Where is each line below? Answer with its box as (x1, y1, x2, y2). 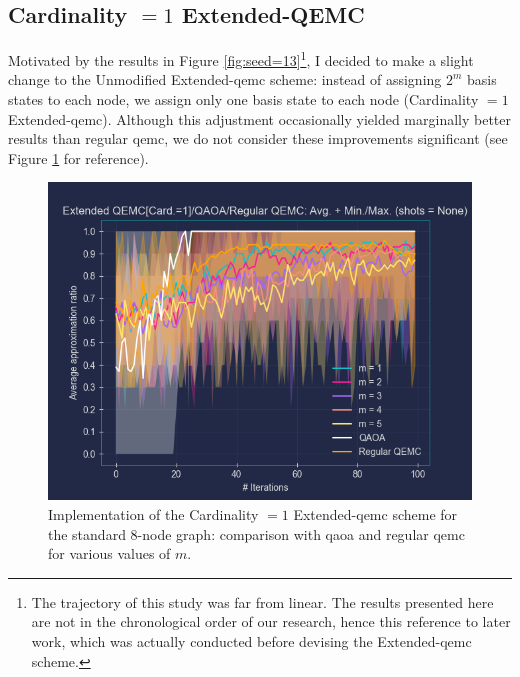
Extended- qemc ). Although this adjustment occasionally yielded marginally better (8, 108, 512, 129)
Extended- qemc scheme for (293, 504, 458, 525)
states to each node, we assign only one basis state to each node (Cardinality (8, 89, 479, 110)
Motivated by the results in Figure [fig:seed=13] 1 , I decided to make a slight (8, 47, 474, 70)
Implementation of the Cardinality (48, 504, 259, 525)
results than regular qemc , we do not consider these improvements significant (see (8, 128, 508, 149)
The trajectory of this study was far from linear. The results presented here (31, 591, 494, 612)
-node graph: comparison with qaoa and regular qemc (137, 523, 465, 544)
